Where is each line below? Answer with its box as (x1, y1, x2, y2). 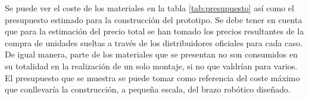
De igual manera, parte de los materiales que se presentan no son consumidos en (5, 48, 298, 60)
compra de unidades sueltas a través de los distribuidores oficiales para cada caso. (5, 36, 302, 49)
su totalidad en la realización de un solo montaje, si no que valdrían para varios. (5, 59, 298, 72)
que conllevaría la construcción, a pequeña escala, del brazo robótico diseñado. (5, 83, 291, 95)
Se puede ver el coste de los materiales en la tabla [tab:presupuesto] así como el (5, 2, 294, 14)
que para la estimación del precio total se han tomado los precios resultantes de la (5, 25, 304, 37)
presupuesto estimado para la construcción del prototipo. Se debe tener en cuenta (5, 13, 302, 25)
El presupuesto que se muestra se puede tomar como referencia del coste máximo (5, 71, 300, 84)
